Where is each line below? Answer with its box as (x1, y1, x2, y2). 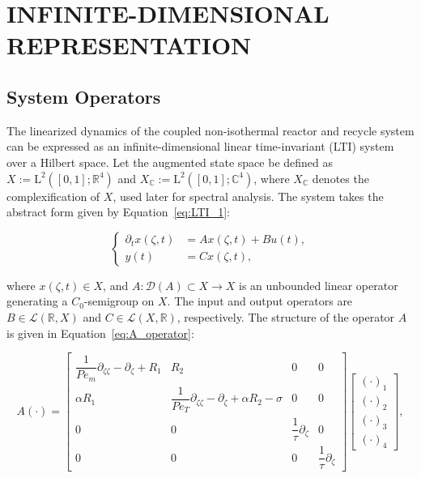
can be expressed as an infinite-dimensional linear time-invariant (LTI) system (6, 138, 394, 155)
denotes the (312, 169, 369, 186)
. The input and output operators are (167, 292, 353, 309)
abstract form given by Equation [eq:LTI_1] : (6, 203, 230, 220)
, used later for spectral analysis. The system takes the (113, 187, 384, 204)
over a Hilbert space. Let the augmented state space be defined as (6, 153, 334, 170)
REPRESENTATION (6, 28, 252, 62)
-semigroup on (83, 292, 155, 309)
